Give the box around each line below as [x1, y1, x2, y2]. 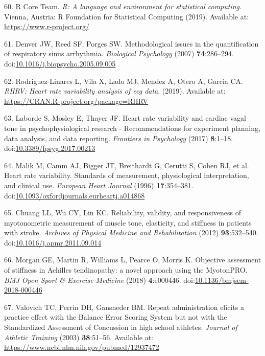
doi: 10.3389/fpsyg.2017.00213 [4, 143, 95, 153]
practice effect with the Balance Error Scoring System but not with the [4, 311, 227, 322]
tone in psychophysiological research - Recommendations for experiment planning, [4, 122, 260, 133]
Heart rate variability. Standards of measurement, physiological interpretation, [4, 170, 249, 181]
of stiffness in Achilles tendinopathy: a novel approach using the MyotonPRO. [4, 264, 248, 275]
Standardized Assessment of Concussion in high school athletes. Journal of [4, 322, 237, 332]
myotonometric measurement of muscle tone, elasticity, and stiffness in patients [4, 217, 252, 228]
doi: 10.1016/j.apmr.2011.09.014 [4, 237, 102, 248]
